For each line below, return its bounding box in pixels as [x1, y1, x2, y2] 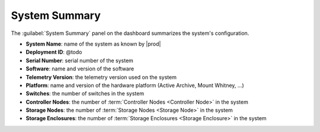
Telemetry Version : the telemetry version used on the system [25, 73, 177, 81]
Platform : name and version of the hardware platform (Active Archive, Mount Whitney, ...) [25, 82, 244, 89]
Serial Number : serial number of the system [25, 57, 133, 64]
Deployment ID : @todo [25, 49, 82, 56]
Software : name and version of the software [25, 65, 135, 72]
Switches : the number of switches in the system [25, 90, 145, 97]
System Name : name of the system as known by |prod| [25, 40, 161, 47]
